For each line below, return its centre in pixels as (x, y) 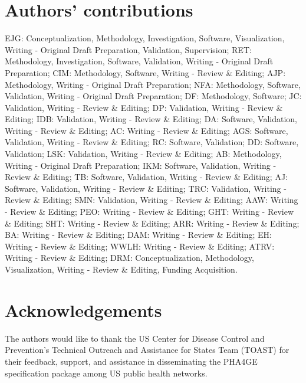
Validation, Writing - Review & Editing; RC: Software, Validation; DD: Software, (152, 142)
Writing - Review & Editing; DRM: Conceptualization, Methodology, (129, 258)
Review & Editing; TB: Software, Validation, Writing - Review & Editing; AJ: (147, 177)
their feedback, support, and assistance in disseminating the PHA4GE (131, 361)
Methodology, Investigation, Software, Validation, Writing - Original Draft (139, 61)
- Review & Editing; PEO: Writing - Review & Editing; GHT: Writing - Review (149, 212)
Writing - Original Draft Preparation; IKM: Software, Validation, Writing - (141, 165)
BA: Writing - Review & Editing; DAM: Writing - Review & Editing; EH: (138, 235)
